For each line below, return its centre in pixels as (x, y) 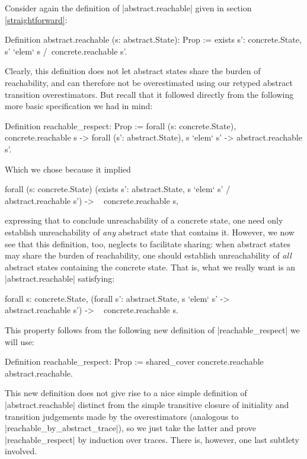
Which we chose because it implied (68, 169)
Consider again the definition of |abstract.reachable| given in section (128, 8)
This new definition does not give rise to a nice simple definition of (126, 393)
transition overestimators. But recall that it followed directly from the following (149, 94)
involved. (21, 451)
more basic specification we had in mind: (79, 106)
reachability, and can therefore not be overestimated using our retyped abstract (149, 82)
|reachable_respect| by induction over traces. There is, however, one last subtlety (152, 439)
